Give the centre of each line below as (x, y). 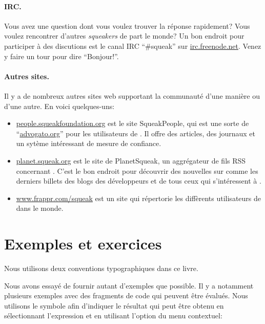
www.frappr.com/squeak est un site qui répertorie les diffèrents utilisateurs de (138, 198)
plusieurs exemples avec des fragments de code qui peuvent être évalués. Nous (126, 295)
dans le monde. (40, 208)
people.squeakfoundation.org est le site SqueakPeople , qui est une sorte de (132, 123)
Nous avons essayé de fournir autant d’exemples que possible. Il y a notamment (129, 285)
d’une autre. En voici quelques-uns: (59, 106)
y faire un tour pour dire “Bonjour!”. (62, 56)
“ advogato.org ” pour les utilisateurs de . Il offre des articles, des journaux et (136, 133)
